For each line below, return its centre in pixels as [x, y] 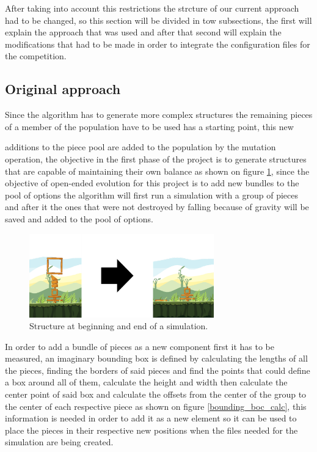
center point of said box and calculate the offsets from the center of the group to [156, 394]
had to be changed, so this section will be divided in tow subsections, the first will [158, 20]
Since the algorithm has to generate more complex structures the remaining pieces [159, 115]
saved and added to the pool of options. [79, 218]
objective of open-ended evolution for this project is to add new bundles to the [152, 183]
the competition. [36, 56]
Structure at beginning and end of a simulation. [119, 326]
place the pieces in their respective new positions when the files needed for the [151, 430]
